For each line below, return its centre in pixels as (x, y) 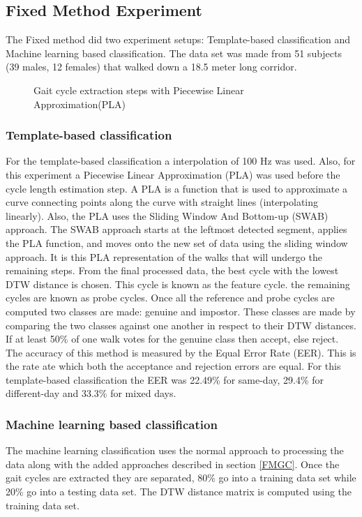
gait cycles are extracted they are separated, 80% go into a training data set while (181, 478)
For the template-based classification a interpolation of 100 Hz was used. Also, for (181, 161)
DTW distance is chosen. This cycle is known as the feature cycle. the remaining (178, 284)
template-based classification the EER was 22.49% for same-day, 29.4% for (165, 379)
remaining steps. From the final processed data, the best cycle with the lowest (172, 270)
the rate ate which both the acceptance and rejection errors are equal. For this (173, 366)
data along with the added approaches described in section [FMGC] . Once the (173, 464)
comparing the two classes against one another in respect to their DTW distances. (181, 325)
